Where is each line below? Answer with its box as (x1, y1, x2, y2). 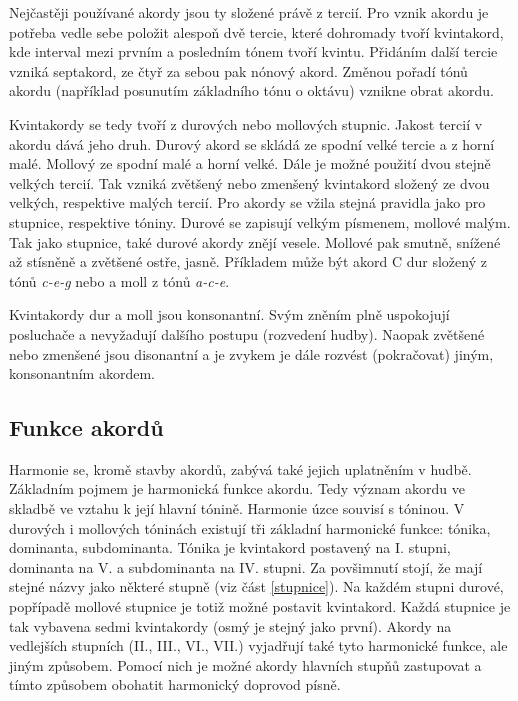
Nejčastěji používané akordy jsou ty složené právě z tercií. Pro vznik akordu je (9, 2, 489, 22)
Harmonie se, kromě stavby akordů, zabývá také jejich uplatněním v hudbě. (9, 458, 472, 479)
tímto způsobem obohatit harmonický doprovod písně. (9, 674, 341, 695)
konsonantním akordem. (9, 363, 155, 384)
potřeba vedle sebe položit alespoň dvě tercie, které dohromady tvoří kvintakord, (9, 21, 504, 42)
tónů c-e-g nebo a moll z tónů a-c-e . (9, 270, 230, 291)
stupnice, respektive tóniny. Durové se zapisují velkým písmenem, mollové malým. (9, 211, 511, 232)
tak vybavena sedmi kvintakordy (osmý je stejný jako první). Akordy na (9, 615, 452, 636)
